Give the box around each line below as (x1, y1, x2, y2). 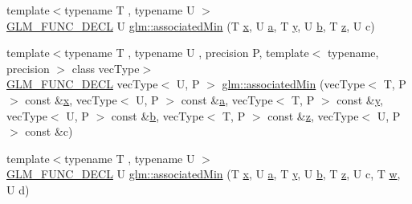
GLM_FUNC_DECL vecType (6, 75, 158, 92)
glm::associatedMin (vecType (222, 75, 365, 92)
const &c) (25, 123, 73, 140)
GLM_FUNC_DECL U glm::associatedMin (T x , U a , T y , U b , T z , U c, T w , (6, 165, 401, 182)
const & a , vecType (181, 91, 273, 108)
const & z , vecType (267, 107, 359, 124)
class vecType (71, 59, 140, 76)
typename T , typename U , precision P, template (64, 44, 309, 61)
